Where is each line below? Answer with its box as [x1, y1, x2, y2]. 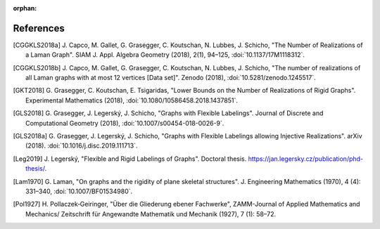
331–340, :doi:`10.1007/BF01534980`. [25, 187, 133, 195]
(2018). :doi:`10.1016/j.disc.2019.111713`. [25, 141, 138, 150]
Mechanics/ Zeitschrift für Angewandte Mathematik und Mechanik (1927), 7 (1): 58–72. [25, 209, 277, 218]
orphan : [13, 4, 37, 12]
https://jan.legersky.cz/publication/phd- [248, 155, 364, 163]
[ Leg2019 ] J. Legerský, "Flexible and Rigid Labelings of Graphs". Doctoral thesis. [13, 155, 247, 163]
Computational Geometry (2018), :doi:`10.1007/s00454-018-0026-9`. [25, 119, 224, 127]
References [13, 22, 65, 34]
